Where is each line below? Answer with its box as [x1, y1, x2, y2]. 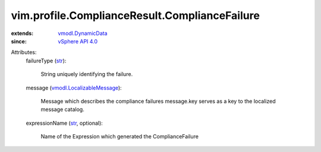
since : [11, 37, 27, 45]
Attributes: [11, 49, 37, 56]
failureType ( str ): [26, 57, 67, 64]
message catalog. [40, 106, 84, 113]
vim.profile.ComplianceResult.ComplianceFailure [11, 9, 260, 22]
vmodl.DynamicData [58, 30, 108, 37]
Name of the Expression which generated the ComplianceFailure [40, 133, 199, 140]
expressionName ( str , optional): [26, 119, 103, 126]
